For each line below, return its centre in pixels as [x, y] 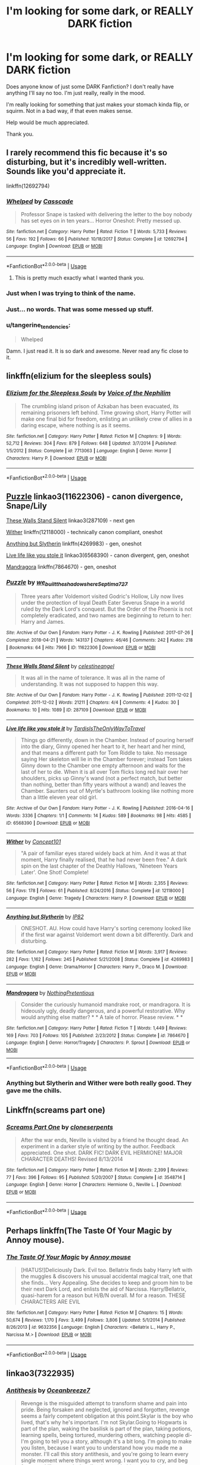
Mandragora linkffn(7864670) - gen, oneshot [61, 566]
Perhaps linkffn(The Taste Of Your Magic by [89, 1230]
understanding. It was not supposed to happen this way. [90, 684]
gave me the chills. [34, 1090]
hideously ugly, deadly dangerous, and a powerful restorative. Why [103, 1010]
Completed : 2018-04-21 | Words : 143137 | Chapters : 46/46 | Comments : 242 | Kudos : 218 [100, 640]
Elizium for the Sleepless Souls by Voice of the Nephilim [88, 393]
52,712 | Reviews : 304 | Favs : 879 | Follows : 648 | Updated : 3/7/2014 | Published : [92, 443]
